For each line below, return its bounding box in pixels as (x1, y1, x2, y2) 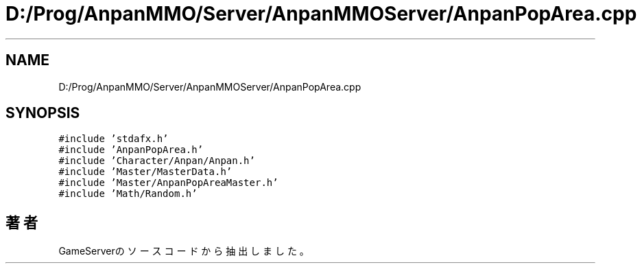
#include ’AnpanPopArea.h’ (58, 144, 204, 156)
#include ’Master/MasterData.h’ (58, 166, 233, 178)
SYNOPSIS (5, 104, 80, 122)
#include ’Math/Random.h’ (58, 188, 198, 200)
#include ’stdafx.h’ (58, 133, 169, 145)
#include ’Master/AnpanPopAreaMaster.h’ (58, 177, 278, 189)
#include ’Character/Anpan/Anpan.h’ (58, 155, 255, 167)
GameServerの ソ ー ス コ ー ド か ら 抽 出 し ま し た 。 (58, 245, 309, 257)
